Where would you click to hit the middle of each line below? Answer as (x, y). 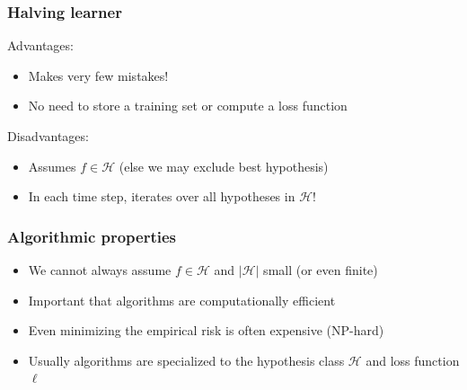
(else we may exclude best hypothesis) (224, 166)
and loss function (413, 360)
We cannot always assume (100, 270)
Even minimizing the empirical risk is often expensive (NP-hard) (206, 330)
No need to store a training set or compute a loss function (188, 106)
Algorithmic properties (92, 236)
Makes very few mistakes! (98, 75)
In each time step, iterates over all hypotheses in (162, 196)
